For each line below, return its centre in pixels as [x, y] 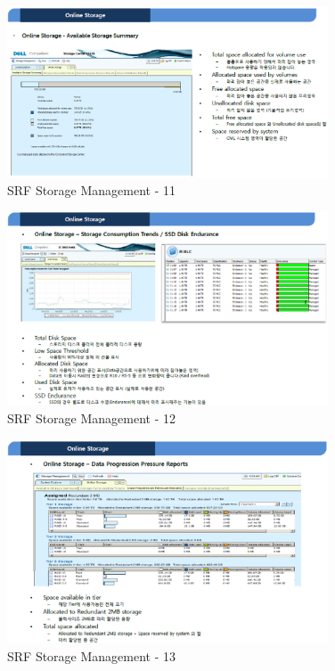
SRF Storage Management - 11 [92, 189]
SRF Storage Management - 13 [92, 656]
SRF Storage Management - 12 [92, 418]
